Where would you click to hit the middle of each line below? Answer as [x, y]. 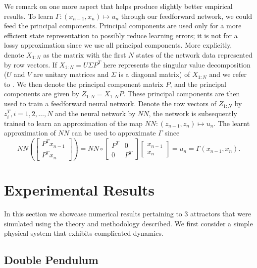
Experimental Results [79, 190]
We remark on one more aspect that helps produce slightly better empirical [118, 6]
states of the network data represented [194, 54]
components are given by [42, 94]
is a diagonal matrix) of [154, 74]
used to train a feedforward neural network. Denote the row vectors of [110, 103]
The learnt [234, 123]
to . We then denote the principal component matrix [84, 84]
